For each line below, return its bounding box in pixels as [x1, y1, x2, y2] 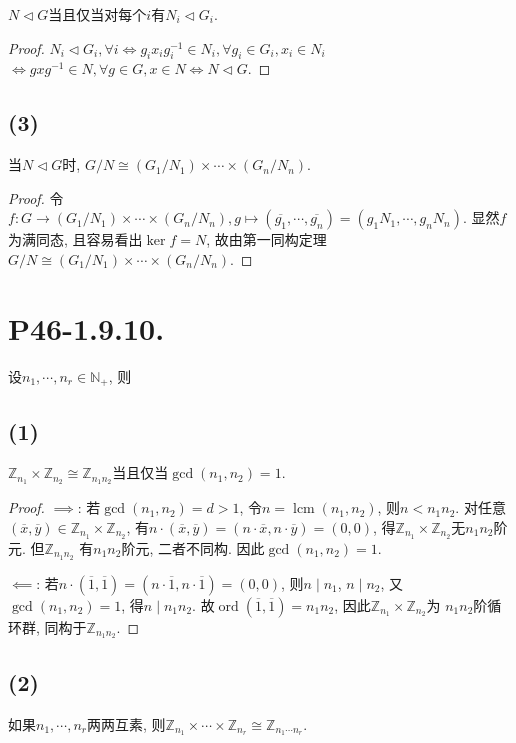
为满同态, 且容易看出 [8, 229, 143, 250]
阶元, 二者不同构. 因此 [121, 537, 265, 558]
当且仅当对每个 [48, 4, 147, 24]
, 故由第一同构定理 [206, 229, 327, 250]
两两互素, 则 [87, 713, 166, 734]
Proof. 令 [8, 187, 64, 208]
